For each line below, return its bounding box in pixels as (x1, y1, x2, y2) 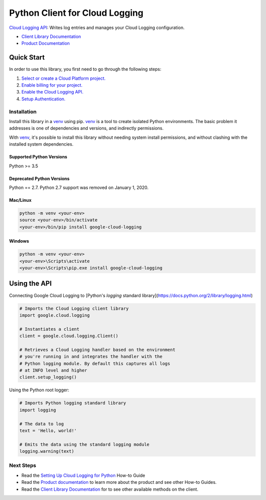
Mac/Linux (9, 197, 32, 203)
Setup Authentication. (21, 96, 66, 102)
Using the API (9, 280, 52, 288)
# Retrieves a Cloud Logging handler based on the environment (19, 347, 176, 352)
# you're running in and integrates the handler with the (19, 354, 163, 359)
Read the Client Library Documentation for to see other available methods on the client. (21, 486, 199, 492)
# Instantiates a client (19, 326, 80, 332)
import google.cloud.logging (19, 312, 90, 318)
